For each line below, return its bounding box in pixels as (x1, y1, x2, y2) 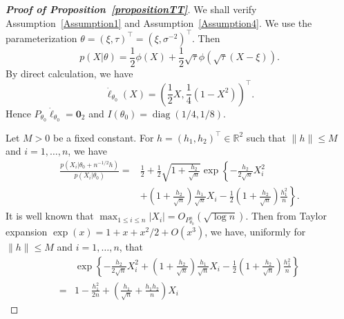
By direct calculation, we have (6, 66, 133, 80)
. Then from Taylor (245, 209, 327, 223)
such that (246, 130, 287, 144)
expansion (6, 224, 48, 239)
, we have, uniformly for (204, 224, 306, 239)
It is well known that (6, 209, 94, 223)
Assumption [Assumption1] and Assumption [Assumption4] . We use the (6, 15, 312, 30)
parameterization (6, 30, 77, 45)
